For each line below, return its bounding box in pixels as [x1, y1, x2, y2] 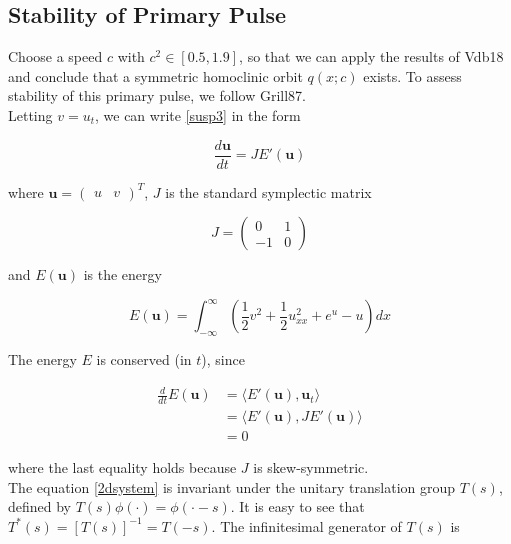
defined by [8, 496, 72, 517]
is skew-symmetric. [253, 457, 369, 478]
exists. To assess [363, 65, 462, 86]
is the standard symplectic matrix [165, 181, 372, 202]
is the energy [83, 264, 162, 285]
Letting [8, 104, 53, 125]
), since [201, 349, 245, 370]
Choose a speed [8, 46, 103, 67]
